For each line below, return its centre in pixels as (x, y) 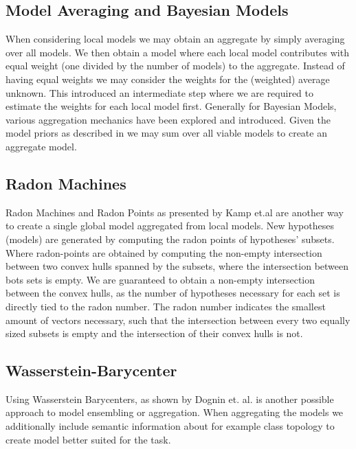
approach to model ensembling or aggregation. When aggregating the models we (175, 412)
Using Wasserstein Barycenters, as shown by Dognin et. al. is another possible (170, 399)
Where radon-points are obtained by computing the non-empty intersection (164, 252)
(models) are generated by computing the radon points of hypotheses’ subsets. (170, 239)
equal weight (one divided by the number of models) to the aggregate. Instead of (175, 66)
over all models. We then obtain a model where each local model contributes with (177, 52)
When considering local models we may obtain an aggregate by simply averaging (175, 39)
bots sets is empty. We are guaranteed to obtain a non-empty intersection (160, 279)
